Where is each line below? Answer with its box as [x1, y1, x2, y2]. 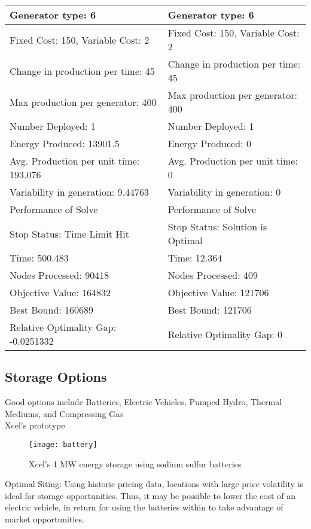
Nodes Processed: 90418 [10, 268, 109, 282]
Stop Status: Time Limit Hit [10, 226, 129, 241]
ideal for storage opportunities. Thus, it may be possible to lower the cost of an [5, 489, 295, 501]
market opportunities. [5, 513, 84, 525]
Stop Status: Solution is [167, 220, 267, 233]
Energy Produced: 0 [167, 136, 251, 150]
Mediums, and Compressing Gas [5, 407, 123, 419]
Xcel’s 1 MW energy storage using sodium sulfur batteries [29, 457, 242, 470]
